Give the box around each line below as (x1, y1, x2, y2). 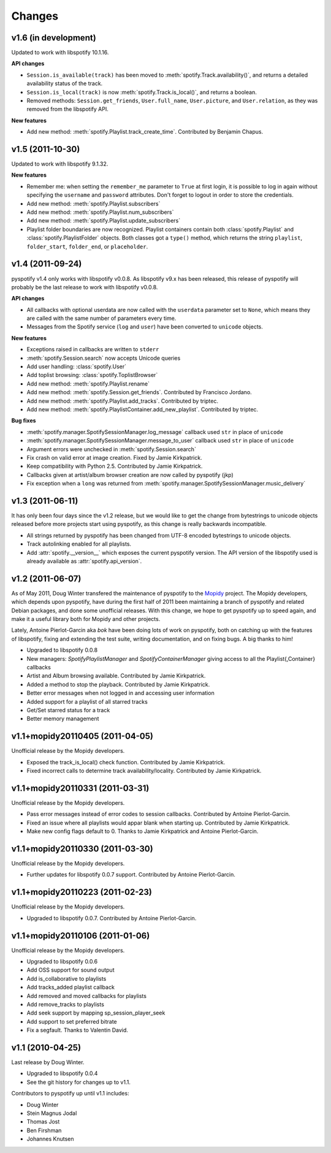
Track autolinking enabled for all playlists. (26, 540, 132, 548)
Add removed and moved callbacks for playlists (26, 992, 147, 999)
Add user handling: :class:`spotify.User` (26, 363, 127, 370)
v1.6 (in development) (11, 32, 96, 43)
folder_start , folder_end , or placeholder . (26, 243, 148, 250)
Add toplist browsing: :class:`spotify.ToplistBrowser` (26, 371, 158, 379)
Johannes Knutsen (26, 1135, 74, 1143)
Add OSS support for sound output (26, 966, 115, 974)
